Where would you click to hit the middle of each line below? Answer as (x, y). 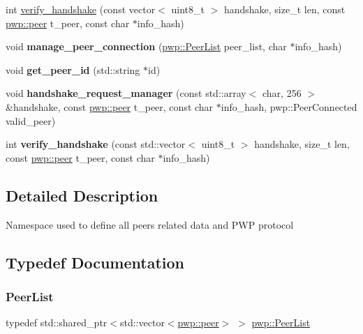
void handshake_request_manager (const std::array (126, 93)
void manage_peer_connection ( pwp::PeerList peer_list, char (146, 46)
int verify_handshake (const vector (81, 9)
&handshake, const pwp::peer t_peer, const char (110, 106)
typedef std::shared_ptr (57, 322)
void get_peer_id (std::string (73, 69)
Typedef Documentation (95, 262)
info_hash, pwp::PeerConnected (289, 106)
